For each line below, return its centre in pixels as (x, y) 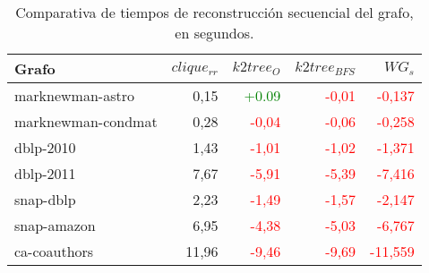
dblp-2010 (45, 147)
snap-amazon (55, 225)
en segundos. (214, 33)
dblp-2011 (45, 173)
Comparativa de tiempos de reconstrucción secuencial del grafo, (214, 12)
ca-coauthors (54, 251)
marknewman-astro (74, 95)
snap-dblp (45, 199)
